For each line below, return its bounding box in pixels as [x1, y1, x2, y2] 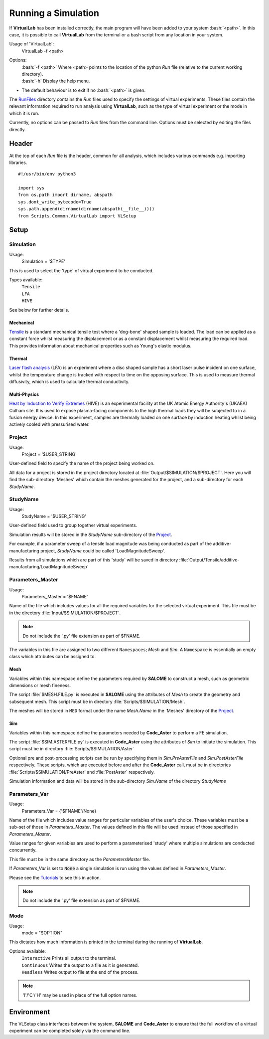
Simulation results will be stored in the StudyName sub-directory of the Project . [9, 531, 172, 537]
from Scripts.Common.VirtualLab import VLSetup [18, 213, 136, 219]
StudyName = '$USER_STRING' [21, 514, 87, 519]
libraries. [9, 160, 27, 166]
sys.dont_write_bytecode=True [18, 199, 92, 204]
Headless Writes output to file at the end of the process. [21, 969, 139, 975]
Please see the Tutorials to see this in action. [9, 874, 101, 880]
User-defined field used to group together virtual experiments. [9, 522, 137, 528]
